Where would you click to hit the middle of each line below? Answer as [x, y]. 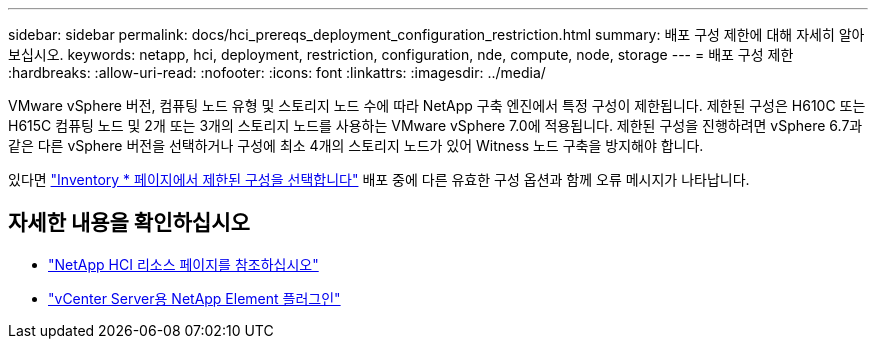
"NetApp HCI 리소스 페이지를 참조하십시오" [183, 264]
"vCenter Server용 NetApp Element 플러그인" [194, 298]
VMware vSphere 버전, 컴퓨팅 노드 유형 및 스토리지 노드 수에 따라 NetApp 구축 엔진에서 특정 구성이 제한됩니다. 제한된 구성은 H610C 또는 [437, 105]
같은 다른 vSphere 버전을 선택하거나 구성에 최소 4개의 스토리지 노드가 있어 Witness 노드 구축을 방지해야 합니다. [356, 145]
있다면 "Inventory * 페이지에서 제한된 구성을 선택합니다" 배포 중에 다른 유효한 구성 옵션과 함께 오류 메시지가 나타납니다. [379, 179]
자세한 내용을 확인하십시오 [129, 223]
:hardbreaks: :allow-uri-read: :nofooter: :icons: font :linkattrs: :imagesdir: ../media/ [277, 72]
